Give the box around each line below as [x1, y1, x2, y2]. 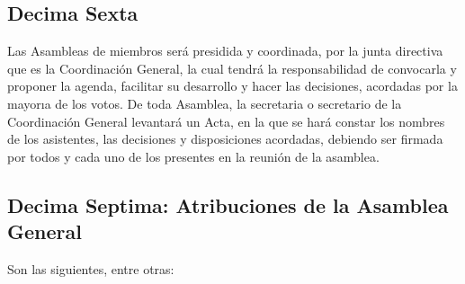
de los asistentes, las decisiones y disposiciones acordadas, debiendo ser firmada [7, 129, 443, 148]
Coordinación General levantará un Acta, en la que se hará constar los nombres [7, 111, 445, 130]
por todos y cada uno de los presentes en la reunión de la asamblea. [7, 146, 380, 165]
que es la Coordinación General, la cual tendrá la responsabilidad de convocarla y [7, 58, 457, 77]
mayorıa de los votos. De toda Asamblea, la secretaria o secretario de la [7, 93, 402, 112]
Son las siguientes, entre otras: [7, 259, 174, 278]
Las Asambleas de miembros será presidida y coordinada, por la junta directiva [7, 41, 443, 60]
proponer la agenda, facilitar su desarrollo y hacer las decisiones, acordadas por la [7, 76, 458, 95]
